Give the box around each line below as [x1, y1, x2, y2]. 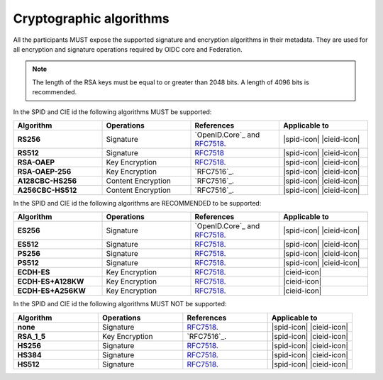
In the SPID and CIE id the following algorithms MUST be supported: [13, 107, 212, 116]
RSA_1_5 [17, 331, 46, 341]
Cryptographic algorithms [13, 11, 170, 26]
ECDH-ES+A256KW [17, 286, 87, 296]
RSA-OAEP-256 [17, 167, 72, 177]
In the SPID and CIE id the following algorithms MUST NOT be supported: [13, 300, 227, 308]
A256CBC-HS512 [17, 185, 77, 195]
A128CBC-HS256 [17, 176, 77, 186]
